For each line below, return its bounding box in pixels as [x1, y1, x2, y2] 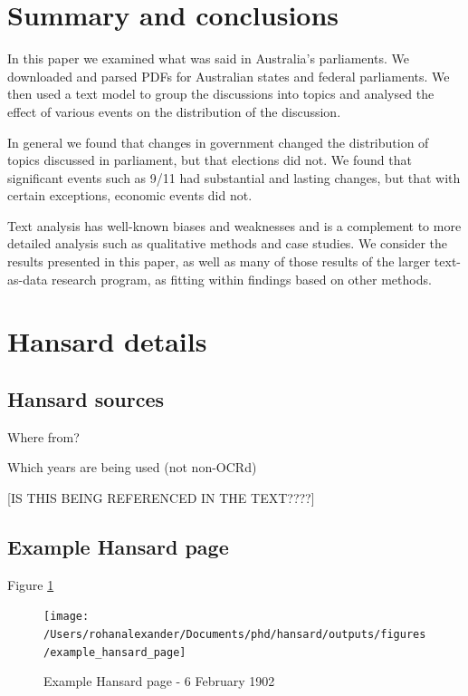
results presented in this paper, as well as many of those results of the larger [7, 252, 431, 271]
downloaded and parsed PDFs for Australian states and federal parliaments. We [7, 66, 450, 85]
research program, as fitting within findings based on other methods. [52, 269, 432, 288]
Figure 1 [7, 575, 54, 594]
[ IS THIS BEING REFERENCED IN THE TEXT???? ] [7, 488, 315, 507]
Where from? [7, 427, 80, 446]
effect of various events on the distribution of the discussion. [7, 101, 341, 121]
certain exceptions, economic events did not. [7, 186, 253, 205]
